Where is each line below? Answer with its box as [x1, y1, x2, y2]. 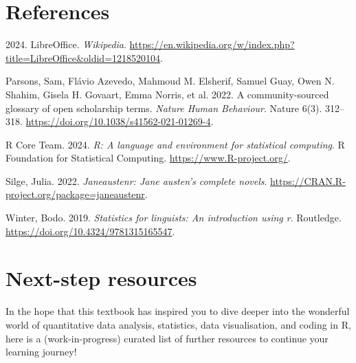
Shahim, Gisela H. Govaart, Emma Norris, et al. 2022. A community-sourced [5, 87, 329, 101]
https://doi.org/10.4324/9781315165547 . [5, 223, 175, 238]
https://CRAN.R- [270, 173, 346, 188]
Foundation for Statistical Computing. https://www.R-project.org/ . [5, 151, 291, 165]
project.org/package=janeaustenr [5, 187, 145, 201]
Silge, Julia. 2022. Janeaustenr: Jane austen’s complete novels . [5, 173, 267, 188]
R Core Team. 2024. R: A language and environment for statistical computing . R [5, 137, 345, 151]
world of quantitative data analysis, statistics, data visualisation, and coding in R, [5, 317, 351, 331]
